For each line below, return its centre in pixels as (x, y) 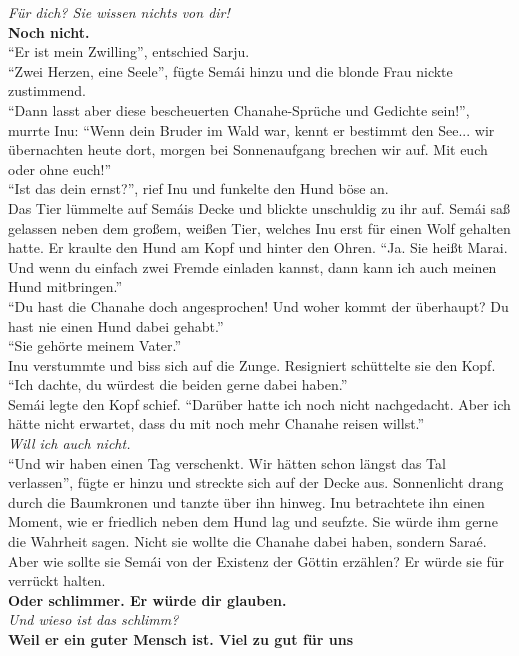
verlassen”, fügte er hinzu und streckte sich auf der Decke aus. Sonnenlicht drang (256, 482)
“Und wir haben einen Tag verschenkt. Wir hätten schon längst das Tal (227, 462)
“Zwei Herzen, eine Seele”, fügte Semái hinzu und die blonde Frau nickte (230, 70)
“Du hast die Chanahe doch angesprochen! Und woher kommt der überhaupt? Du (258, 305)
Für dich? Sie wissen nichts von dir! (119, 12)
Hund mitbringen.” (65, 286)
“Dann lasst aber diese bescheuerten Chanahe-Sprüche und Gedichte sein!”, (239, 109)
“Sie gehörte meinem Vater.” (95, 345)
